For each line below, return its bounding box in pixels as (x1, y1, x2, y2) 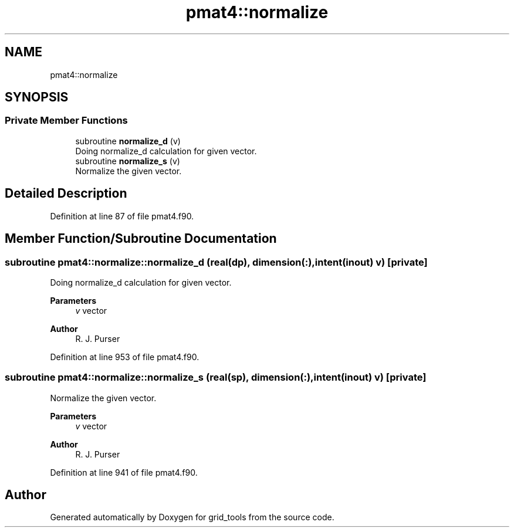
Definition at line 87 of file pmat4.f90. (50, 211, 194, 221)
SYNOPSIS (5, 90, 69, 105)
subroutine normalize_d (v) (75, 135, 181, 146)
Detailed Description (5, 186, 127, 201)
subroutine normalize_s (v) (75, 155, 180, 166)
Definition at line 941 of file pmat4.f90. (50, 467, 198, 477)
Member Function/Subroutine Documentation (5, 231, 277, 246)
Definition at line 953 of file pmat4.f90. (50, 351, 199, 362)
